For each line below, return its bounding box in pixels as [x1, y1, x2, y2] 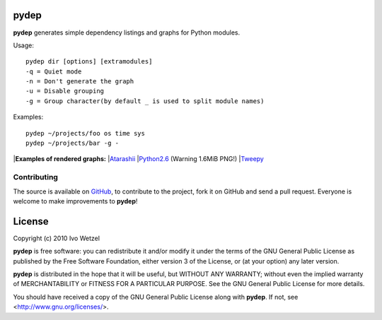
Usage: [13, 41, 35, 49]
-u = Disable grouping [25, 87, 105, 95]
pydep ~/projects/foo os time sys [25, 129, 145, 137]
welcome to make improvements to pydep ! [13, 196, 138, 205]
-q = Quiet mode [25, 67, 82, 76]
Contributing [13, 172, 58, 182]
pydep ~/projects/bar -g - [25, 139, 120, 148]
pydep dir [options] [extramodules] [25, 57, 153, 66]
